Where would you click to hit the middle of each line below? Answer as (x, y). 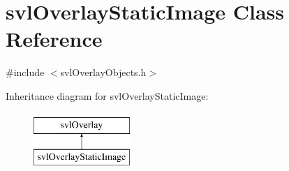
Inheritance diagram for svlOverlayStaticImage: (107, 95)
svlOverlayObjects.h (103, 72)
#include (25, 72)
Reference (54, 39)
